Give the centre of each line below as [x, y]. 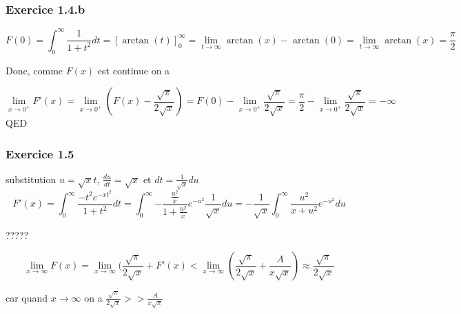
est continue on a [134, 70]
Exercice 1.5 [40, 153]
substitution [31, 179]
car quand [27, 297]
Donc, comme [34, 70]
